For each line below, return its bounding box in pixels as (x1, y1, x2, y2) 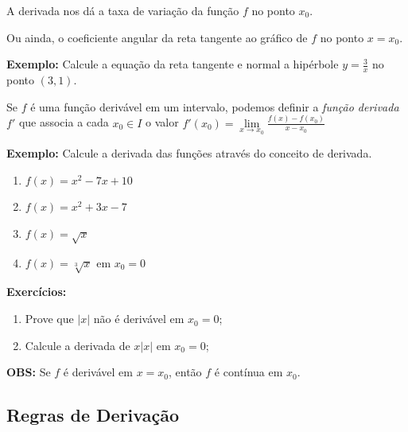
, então (169, 364, 202, 380)
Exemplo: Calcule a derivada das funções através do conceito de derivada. (6, 145, 372, 162)
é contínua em (214, 364, 283, 380)
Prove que (25, 310, 74, 327)
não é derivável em (93, 310, 185, 327)
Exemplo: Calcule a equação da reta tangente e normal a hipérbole (6, 56, 339, 72)
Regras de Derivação (6, 403, 179, 427)
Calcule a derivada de (25, 337, 130, 353)
